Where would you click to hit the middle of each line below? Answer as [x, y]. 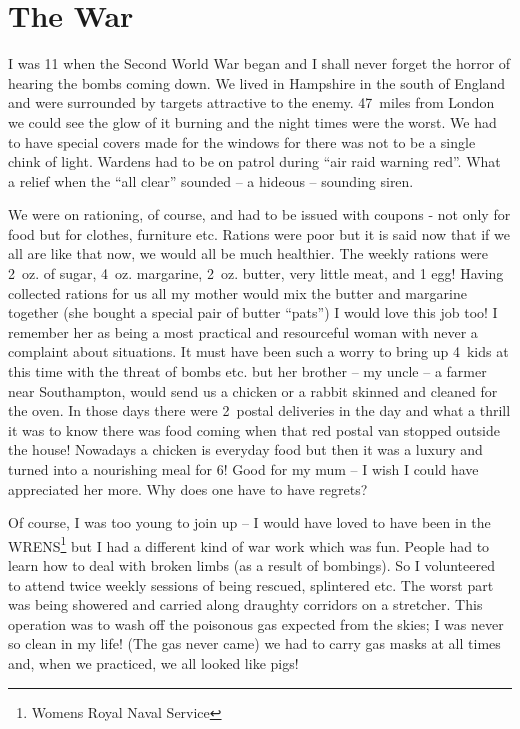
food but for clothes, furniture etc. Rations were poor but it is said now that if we [259, 233]
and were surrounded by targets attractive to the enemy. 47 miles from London [251, 102]
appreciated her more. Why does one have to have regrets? [188, 488]
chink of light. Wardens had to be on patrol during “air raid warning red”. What [254, 161]
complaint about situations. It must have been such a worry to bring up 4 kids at [258, 351]
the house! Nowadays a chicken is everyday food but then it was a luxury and [245, 449]
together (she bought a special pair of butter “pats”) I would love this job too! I [253, 312]
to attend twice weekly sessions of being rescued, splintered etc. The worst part [251, 584]
